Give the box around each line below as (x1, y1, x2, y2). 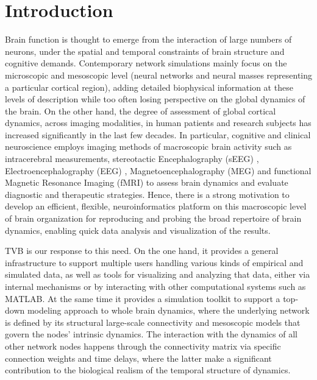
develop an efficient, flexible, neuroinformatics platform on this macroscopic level (5, 200, 307, 213)
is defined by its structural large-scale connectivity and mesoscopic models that (5, 315, 301, 328)
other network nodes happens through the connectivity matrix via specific (5, 339, 281, 352)
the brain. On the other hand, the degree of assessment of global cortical (5, 104, 276, 117)
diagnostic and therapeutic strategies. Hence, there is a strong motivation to (5, 188, 290, 200)
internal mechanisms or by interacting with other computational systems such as (5, 280, 306, 292)
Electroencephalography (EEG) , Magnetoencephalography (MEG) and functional (5, 164, 312, 177)
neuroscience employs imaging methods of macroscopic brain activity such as (5, 140, 292, 153)
